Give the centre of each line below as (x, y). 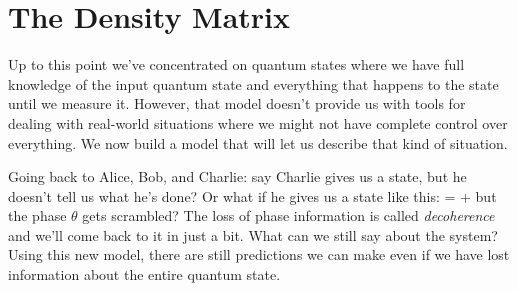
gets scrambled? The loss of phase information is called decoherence (288, 215)
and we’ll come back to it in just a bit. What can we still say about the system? (253, 234)
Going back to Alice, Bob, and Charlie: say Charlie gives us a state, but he (237, 176)
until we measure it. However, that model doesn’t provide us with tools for (237, 103)
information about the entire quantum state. (144, 274)
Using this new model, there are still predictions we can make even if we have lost (259, 254)
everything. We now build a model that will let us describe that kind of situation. (258, 142)
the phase (37, 215)
